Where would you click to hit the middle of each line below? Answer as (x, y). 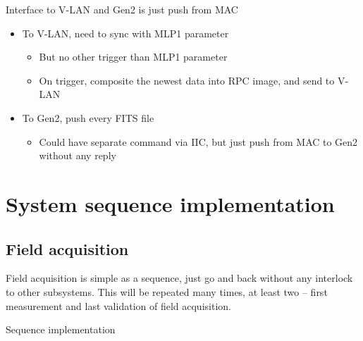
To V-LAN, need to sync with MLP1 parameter (125, 33)
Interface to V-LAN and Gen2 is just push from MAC (122, 9)
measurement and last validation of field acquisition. (118, 305)
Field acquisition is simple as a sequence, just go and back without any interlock (179, 278)
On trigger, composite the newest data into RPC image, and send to (187, 80)
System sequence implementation (170, 203)
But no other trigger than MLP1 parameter (133, 57)
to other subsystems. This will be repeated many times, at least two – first (167, 291)
